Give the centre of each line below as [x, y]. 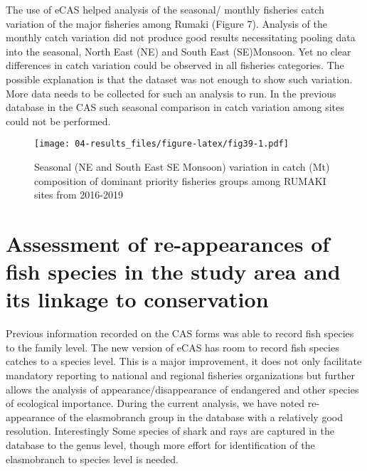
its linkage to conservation [137, 299]
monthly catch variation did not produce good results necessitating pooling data [181, 37]
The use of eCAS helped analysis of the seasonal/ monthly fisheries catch [165, 9]
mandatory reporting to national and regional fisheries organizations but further [181, 375]
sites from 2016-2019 [79, 195]
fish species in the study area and [173, 271]
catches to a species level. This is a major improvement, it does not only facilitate [184, 361]
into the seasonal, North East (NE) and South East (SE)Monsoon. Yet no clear [179, 51]
